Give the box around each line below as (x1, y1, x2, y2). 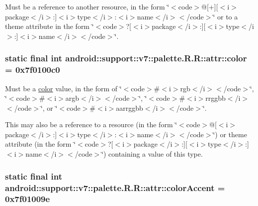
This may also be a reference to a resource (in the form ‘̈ (5, 119, 177, 130)
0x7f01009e (5, 193, 50, 205)
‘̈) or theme (213, 129, 247, 139)
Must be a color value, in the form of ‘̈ (5, 83, 122, 93)
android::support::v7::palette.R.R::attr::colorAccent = (5, 181, 225, 194)
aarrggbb (116, 102, 143, 113)
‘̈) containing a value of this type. (101, 149, 203, 159)
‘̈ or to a (213, 11, 238, 21)
